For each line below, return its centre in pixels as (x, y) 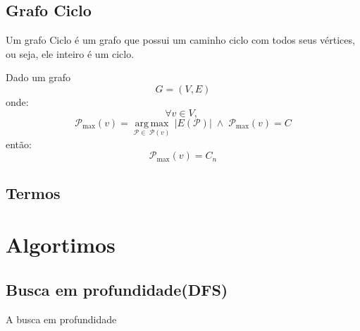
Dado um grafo (38, 77)
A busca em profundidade (61, 319)
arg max (152, 123)
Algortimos (61, 245)
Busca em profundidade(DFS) (117, 289)
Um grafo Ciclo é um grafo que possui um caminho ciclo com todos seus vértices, (180, 40)
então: (19, 144)
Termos (33, 192)
